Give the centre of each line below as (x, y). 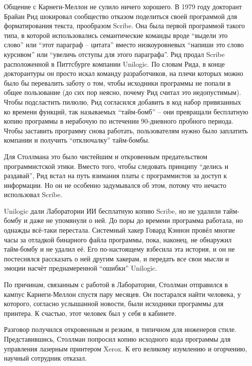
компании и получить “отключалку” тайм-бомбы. (77, 140)
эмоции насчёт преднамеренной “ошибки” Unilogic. (81, 268)
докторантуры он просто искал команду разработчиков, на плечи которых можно (124, 73)
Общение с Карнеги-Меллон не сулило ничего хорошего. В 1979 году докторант (123, 6)
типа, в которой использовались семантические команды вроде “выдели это (116, 35)
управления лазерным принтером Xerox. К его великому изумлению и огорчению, (126, 348)
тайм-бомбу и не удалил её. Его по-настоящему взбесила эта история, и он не (119, 249)
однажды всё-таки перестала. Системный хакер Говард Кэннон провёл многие (120, 230)
